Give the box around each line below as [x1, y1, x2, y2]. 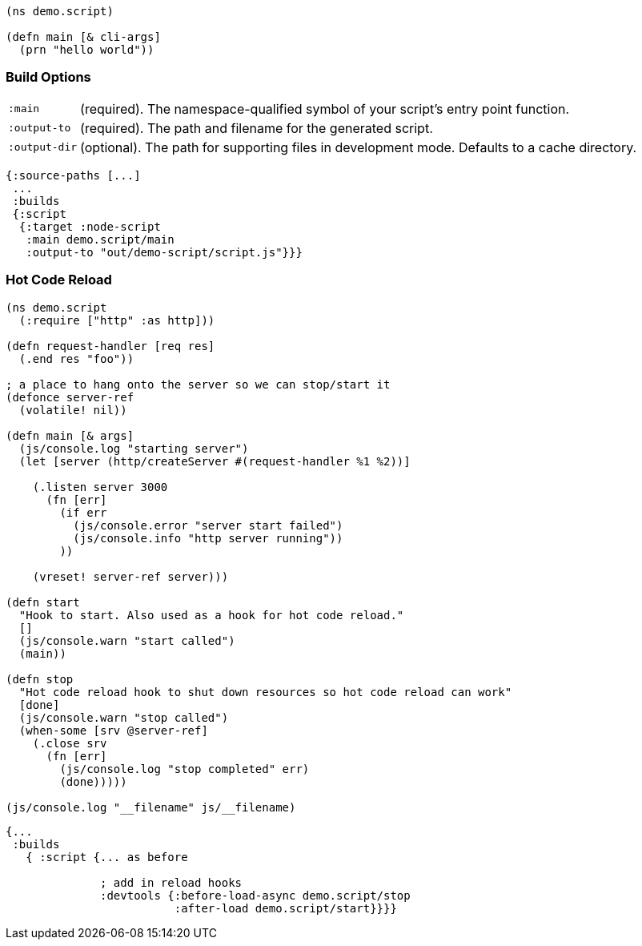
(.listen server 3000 [32, 480, 168, 493]
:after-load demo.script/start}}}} [174, 901, 397, 915]
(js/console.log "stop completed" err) [59, 762, 310, 775]
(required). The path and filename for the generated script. [80, 119, 433, 136]
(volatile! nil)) [18, 403, 127, 417]
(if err [59, 505, 107, 519]
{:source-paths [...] [6, 168, 141, 182]
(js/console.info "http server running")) [73, 531, 343, 545]
